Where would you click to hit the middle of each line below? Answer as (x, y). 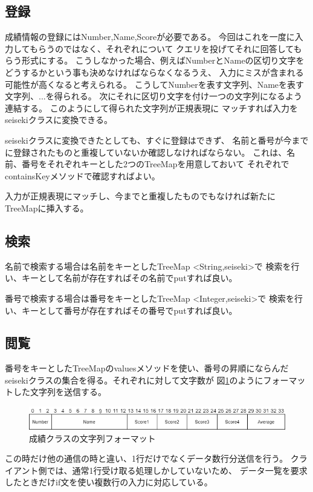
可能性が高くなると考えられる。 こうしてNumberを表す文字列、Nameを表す (155, 84)
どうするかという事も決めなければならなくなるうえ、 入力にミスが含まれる (154, 72)
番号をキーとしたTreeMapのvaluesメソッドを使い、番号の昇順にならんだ (147, 368)
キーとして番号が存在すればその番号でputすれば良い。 (129, 310)
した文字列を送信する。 (60, 392)
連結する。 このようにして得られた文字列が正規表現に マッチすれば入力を (151, 108)
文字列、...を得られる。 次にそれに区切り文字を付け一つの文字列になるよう (154, 96)
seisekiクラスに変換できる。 (59, 120)
